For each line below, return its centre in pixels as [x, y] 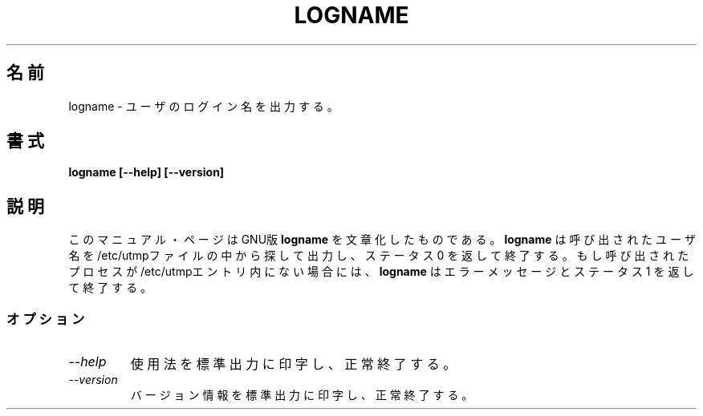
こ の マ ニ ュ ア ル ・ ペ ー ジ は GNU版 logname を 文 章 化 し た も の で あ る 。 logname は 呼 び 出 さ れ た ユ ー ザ [382, 240]
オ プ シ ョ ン [46, 319]
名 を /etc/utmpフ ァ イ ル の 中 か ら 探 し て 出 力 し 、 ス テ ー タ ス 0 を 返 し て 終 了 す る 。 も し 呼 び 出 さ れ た [379, 256]
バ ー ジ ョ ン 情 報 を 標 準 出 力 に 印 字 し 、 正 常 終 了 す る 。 [302, 395]
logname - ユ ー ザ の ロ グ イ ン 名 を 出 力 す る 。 [203, 106]
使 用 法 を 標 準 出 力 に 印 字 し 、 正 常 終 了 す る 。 [293, 364]
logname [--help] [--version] [146, 172]
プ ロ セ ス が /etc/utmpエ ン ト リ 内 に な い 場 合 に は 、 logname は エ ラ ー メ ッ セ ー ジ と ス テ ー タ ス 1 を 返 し [381, 272]
